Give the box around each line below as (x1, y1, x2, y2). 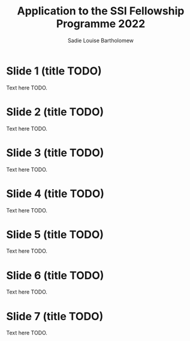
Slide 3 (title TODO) (6, 146, 104, 160)
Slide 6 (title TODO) (6, 268, 104, 282)
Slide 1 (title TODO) (6, 64, 102, 77)
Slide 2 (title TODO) (6, 105, 104, 118)
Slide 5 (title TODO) (6, 228, 104, 241)
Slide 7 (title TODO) (6, 309, 104, 323)
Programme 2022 (56, 17, 146, 31)
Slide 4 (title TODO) (6, 187, 105, 201)
